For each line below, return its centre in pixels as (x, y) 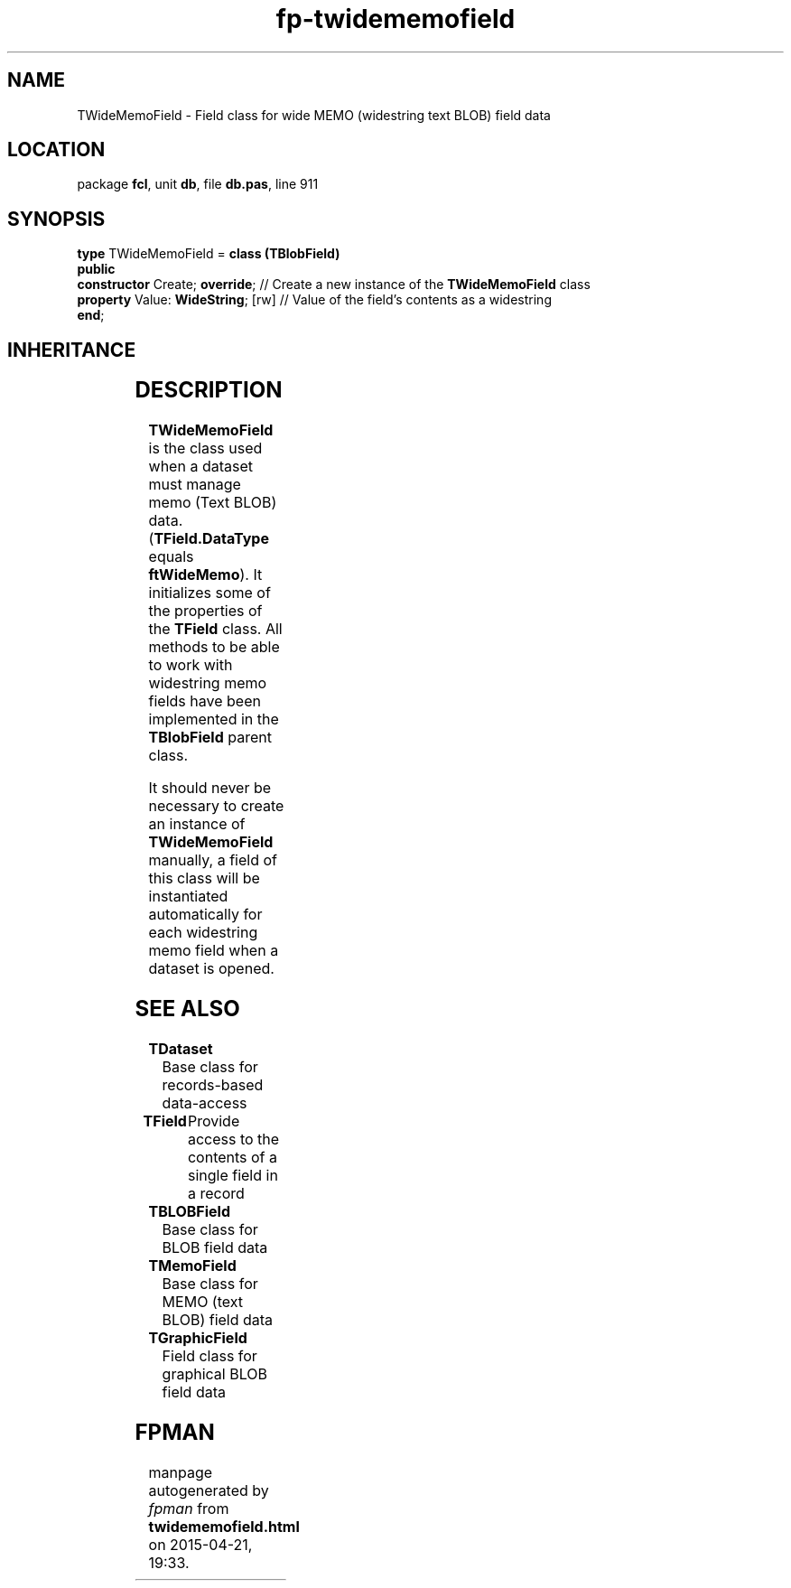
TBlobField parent (210, 738)
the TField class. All (215, 629)
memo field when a (214, 951)
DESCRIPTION (209, 390)
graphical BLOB (214, 1373)
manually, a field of (213, 860)
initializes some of (209, 593)
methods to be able (214, 647)
